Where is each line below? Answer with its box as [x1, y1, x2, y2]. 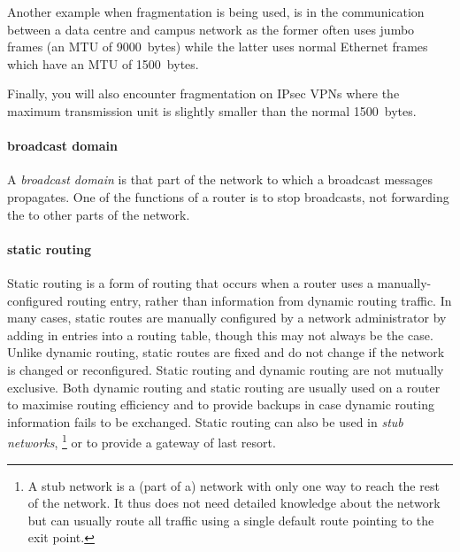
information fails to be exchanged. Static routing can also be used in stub [7, 412, 403, 431]
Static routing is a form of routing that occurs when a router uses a [7, 273, 373, 292]
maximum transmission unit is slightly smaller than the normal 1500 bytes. [7, 101, 417, 120]
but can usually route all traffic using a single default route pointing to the [27, 510, 434, 529]
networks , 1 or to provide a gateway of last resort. [7, 431, 276, 451]
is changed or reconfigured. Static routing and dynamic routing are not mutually [7, 360, 444, 378]
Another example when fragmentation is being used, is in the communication [7, 3, 425, 20]
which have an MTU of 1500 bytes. [7, 54, 199, 73]
